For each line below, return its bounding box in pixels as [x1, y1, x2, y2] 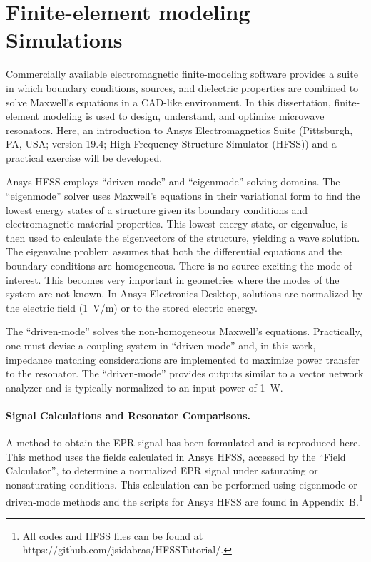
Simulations [6, 25, 123, 54]
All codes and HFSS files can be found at [22, 528, 203, 543]
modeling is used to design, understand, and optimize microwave [42, 108, 325, 123]
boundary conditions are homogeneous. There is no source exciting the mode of [6, 258, 352, 273]
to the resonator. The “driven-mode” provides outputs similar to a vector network [6, 366, 364, 381]
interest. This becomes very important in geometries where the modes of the [6, 272, 340, 287]
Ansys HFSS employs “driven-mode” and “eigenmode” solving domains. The [6, 174, 340, 189]
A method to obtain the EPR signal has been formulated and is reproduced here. [6, 435, 361, 450]
